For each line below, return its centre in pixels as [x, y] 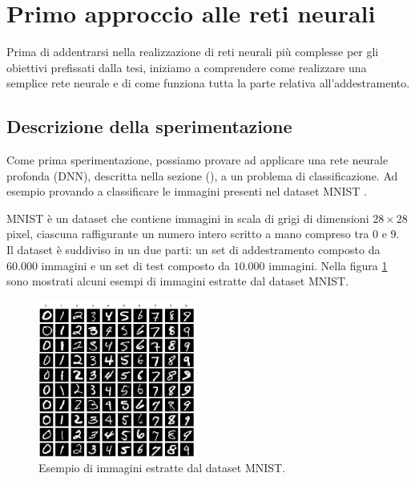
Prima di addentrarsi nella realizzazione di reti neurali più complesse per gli [193, 52]
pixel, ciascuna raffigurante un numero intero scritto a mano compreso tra [188, 234]
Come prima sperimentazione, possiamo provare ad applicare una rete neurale [197, 160]
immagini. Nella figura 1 [328, 265]
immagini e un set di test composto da [136, 265]
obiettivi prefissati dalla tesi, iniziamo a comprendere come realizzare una [187, 67]
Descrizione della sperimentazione [149, 126]
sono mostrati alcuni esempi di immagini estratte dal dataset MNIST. [178, 281]
